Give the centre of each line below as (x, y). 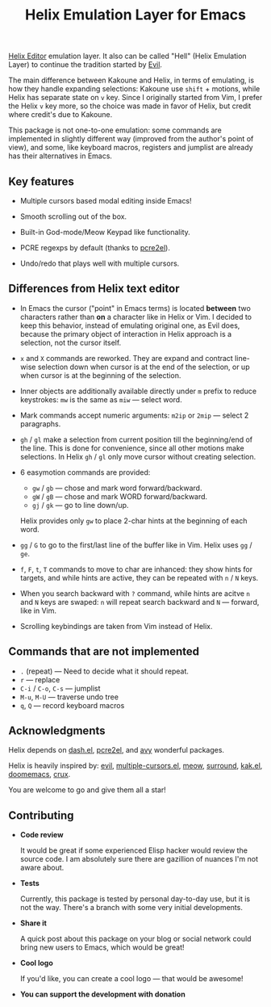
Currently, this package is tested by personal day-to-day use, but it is (135, 899)
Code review (42, 835)
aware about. (42, 868)
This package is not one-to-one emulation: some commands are (115, 130)
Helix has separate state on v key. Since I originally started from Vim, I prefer (135, 98)
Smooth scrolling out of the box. (73, 216)
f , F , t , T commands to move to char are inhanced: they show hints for (136, 569)
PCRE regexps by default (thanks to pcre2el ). (95, 248)
